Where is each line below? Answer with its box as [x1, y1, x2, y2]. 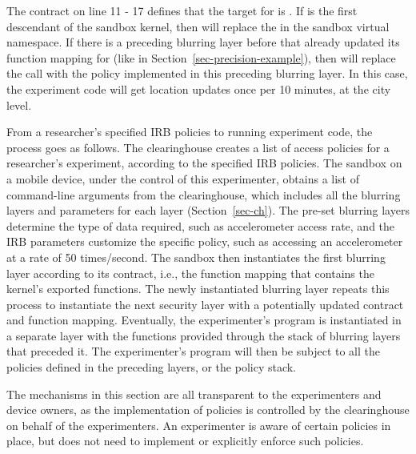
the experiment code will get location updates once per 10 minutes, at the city [6, 80, 391, 97]
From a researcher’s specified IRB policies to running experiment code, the [6, 123, 373, 140]
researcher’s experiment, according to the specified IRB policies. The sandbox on [6, 155, 402, 171]
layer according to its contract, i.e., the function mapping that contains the [6, 264, 374, 281]
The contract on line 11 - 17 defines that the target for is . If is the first [6, 2, 358, 18]
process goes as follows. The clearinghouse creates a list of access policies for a [6, 139, 390, 155]
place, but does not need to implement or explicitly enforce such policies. [6, 432, 364, 449]
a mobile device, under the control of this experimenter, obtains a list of [6, 170, 359, 187]
